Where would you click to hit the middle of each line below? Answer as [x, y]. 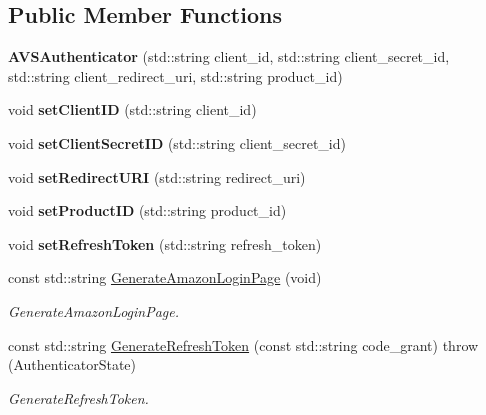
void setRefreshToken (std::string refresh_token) [165, 243]
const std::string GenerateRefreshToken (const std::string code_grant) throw [243, 344]
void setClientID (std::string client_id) [132, 109]
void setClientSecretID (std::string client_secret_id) [177, 142]
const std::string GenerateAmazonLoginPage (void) [165, 277]
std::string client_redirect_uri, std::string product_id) [175, 75]
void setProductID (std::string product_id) [147, 210]
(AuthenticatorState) [72, 364]
